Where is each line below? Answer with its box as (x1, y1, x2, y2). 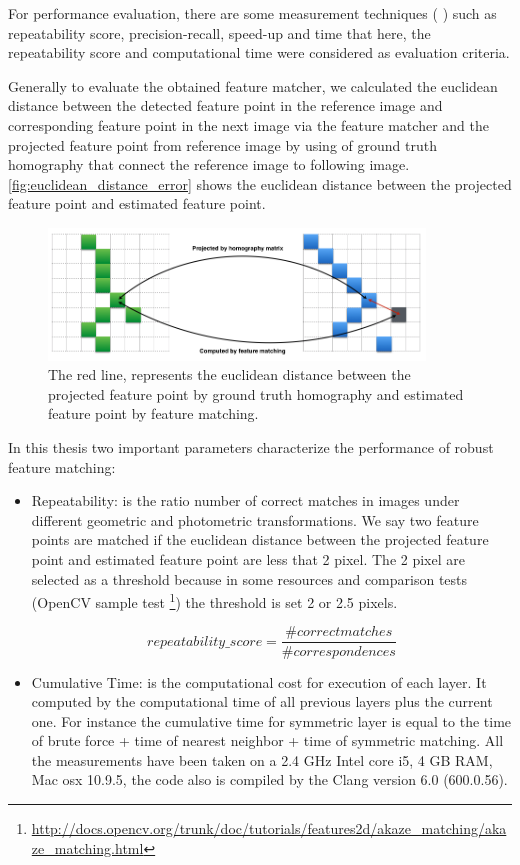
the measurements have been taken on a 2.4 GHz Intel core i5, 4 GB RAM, (31, 749, 493, 770)
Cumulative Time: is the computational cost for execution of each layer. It (31, 671, 487, 692)
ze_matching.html (31, 837, 144, 858)
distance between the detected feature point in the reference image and (8, 95, 443, 116)
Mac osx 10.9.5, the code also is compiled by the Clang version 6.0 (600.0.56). (31, 769, 508, 790)
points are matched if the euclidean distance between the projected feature (31, 529, 489, 550)
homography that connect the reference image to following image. (8, 154, 410, 175)
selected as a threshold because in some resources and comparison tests (31, 568, 468, 589)
